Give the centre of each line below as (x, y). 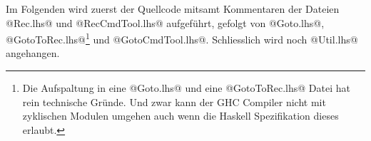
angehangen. (33, 53)
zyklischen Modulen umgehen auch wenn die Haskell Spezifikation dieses (181, 116)
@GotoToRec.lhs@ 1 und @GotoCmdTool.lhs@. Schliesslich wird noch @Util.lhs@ (182, 38)
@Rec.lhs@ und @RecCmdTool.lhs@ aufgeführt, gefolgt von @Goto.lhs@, (165, 22)
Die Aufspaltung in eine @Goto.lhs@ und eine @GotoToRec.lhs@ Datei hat (186, 88)
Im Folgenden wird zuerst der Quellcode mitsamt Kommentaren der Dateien (173, 9)
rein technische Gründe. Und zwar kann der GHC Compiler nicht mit (174, 101)
